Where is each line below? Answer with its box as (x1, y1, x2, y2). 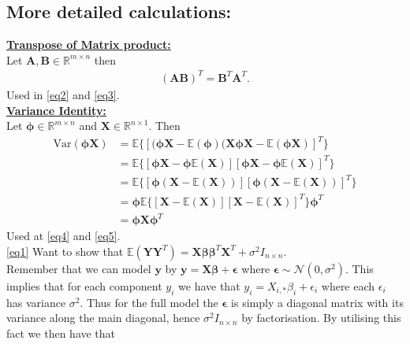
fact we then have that (6, 324, 116, 341)
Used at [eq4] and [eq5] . (6, 227, 121, 244)
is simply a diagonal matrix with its (231, 294, 404, 310)
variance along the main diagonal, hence (6, 309, 200, 326)
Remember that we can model (6, 260, 151, 276)
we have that (178, 277, 240, 294)
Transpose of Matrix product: (6, 36, 171, 53)
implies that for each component (6, 277, 162, 294)
